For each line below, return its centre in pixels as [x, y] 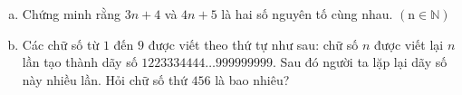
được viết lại [409, 44]
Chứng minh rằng [71, 14]
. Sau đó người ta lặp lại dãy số [360, 62]
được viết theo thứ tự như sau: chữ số [253, 44]
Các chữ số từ [61, 44]
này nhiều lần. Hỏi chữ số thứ [105, 79]
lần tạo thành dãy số [80, 62]
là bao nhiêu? [252, 79]
